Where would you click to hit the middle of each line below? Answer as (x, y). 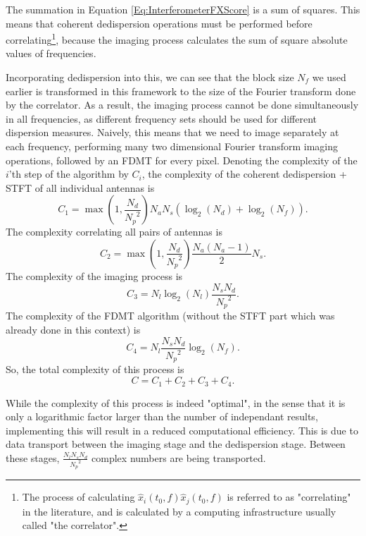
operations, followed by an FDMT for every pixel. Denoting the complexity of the (182, 160)
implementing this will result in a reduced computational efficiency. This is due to (182, 430)
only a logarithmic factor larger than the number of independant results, (162, 416)
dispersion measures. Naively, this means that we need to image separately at (172, 132)
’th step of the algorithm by (69, 174)
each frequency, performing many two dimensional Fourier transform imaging (172, 146)
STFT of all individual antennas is (80, 187)
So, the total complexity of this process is (95, 369)
